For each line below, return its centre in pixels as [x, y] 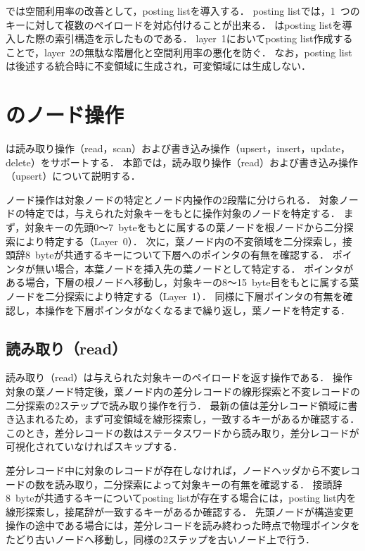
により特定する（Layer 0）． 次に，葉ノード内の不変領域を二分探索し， [179, 241]
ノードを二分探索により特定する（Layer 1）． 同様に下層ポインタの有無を [174, 296]
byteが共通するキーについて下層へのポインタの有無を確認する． [182, 255]
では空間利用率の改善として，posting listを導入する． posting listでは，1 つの [183, 11]
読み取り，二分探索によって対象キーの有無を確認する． [182, 484]
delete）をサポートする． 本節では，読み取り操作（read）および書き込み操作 [182, 162]
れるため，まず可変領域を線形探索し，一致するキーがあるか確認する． [197, 419]
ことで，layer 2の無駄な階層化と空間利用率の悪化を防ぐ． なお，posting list [179, 52]
